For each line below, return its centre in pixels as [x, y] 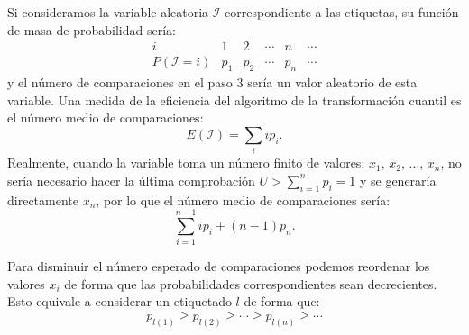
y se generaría [398, 180]
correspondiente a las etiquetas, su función [342, 12]
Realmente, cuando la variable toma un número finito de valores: [186, 163]
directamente [43, 199]
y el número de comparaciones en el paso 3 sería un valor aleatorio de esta [212, 82]
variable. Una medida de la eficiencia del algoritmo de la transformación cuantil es [234, 100]
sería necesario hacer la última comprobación [131, 180]
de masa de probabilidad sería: [92, 29]
